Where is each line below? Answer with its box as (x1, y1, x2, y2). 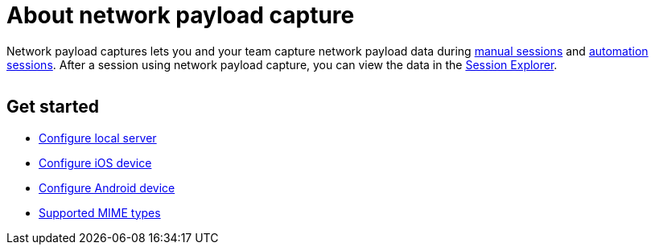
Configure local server (39, 130, 157, 145)
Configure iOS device (39, 155, 152, 170)
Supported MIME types (39, 205, 161, 220)
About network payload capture (6, 2, 355, 29)
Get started (6, 97, 99, 117)
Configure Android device (39, 180, 175, 195)
